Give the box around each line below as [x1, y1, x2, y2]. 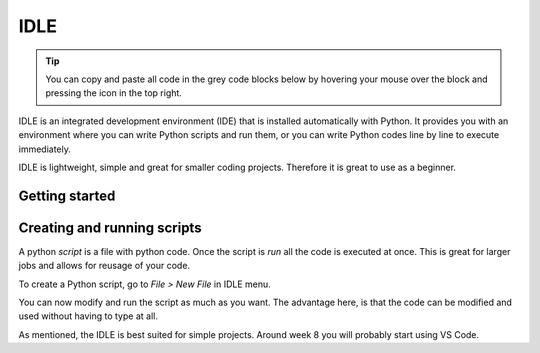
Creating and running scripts [18, 219, 202, 236]
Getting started [18, 187, 116, 204]
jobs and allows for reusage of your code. [18, 260, 190, 272]
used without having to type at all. [18, 310, 159, 322]
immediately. [18, 143, 72, 155]
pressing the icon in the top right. [45, 87, 182, 99]
